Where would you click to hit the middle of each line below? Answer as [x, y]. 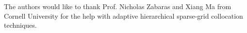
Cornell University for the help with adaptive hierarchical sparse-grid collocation [123, 16]
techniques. [20, 25]
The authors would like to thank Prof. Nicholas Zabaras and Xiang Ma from [118, 6]
